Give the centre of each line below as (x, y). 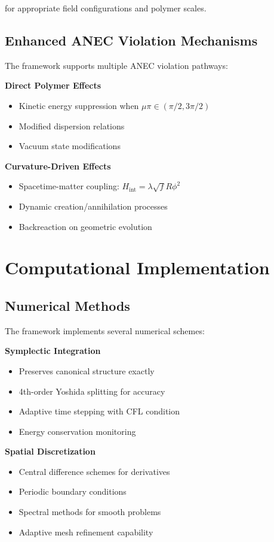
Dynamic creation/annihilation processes (93, 206)
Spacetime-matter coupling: (69, 186)
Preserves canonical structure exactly (87, 370)
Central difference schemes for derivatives (94, 471)
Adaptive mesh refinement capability (86, 532)
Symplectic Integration (53, 351)
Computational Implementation (137, 267)
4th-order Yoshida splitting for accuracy (92, 391)
